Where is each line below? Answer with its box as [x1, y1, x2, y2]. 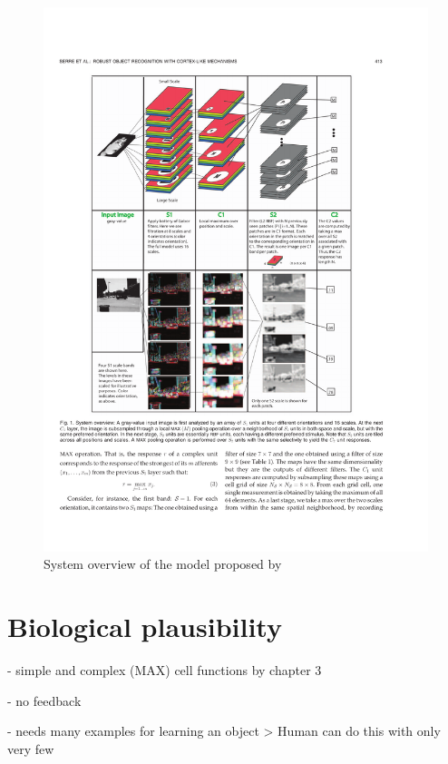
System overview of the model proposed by [44, 554, 282, 573]
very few [7, 739, 54, 758]
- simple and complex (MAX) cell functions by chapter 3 [7, 661, 322, 679]
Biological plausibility [7, 608, 282, 645]
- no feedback [7, 691, 82, 710]
